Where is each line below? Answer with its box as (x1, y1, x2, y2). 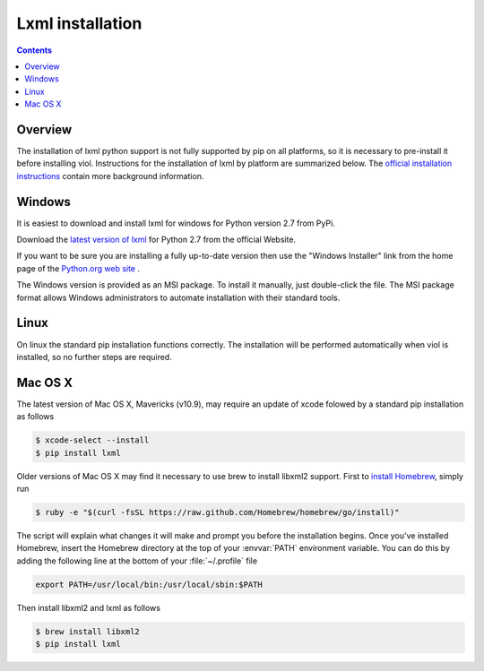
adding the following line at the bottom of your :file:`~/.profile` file (16, 555, 258, 566)
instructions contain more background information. (16, 170, 204, 181)
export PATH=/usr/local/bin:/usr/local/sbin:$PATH (35, 579, 264, 589)
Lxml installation (16, 13, 143, 33)
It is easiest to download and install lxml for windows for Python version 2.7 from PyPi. (16, 218, 335, 228)
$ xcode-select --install (35, 435, 150, 445)
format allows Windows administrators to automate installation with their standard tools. (16, 292, 341, 303)
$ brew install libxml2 (35, 626, 141, 636)
